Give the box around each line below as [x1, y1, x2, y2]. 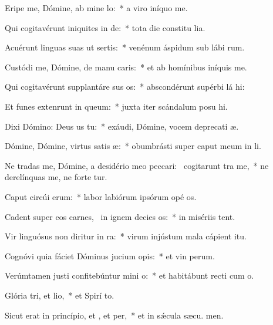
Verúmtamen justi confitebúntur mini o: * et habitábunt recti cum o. [5, 269, 254, 282]
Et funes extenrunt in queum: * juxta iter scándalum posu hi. [5, 100, 228, 112]
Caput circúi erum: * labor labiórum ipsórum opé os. [5, 190, 197, 202]
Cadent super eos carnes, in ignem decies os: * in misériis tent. [5, 210, 235, 222]
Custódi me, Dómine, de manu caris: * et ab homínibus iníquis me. [5, 60, 247, 73]
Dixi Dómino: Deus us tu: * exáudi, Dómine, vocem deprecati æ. [5, 120, 239, 132]
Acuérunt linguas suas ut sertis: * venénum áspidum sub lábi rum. [5, 41, 245, 53]
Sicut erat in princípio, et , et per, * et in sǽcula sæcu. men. [5, 309, 224, 321]
